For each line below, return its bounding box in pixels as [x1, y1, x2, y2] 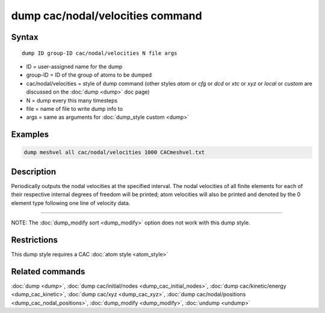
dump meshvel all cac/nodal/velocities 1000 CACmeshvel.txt [23, 149, 205, 156]
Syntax [11, 32, 39, 42]
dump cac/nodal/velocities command [11, 9, 202, 22]
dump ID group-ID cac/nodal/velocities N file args [22, 49, 178, 57]
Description [11, 166, 57, 177]
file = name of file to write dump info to [26, 105, 123, 112]
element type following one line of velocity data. [11, 199, 131, 206]
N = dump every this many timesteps [26, 96, 118, 104]
